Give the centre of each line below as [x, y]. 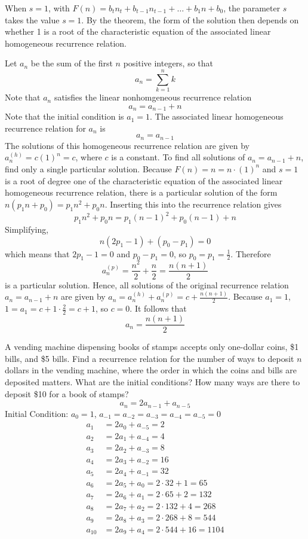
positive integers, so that [168, 63]
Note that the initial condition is [64, 116]
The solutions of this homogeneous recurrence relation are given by [127, 145]
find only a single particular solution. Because [88, 168]
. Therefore [251, 253]
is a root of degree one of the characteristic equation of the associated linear [144, 180]
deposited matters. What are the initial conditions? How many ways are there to [153, 381]
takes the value [32, 19]
